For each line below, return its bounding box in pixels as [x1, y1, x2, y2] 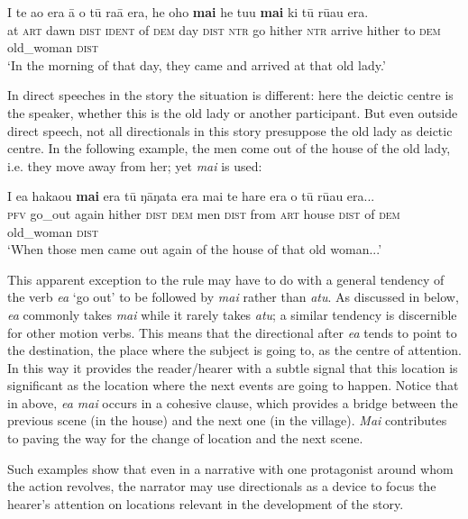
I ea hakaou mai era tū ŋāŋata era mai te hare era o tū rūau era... [7, 187, 375, 205]
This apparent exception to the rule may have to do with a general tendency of [7, 269, 445, 288]
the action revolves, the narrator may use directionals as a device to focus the [7, 477, 436, 496]
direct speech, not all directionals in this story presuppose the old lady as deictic [7, 121, 453, 140]
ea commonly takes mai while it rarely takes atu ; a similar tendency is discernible [7, 305, 457, 323]
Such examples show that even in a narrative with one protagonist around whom [7, 459, 454, 478]
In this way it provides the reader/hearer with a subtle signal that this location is [7, 358, 458, 377]
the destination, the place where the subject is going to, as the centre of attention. [7, 341, 462, 360]
